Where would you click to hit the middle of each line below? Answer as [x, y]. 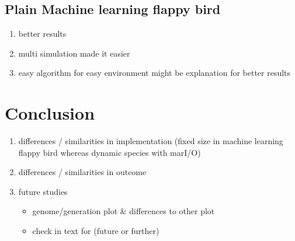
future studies [43, 191]
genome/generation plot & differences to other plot [124, 211]
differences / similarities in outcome [82, 172]
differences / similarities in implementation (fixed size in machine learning [151, 141]
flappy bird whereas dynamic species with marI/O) [110, 152]
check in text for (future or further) [96, 231]
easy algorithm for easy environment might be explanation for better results [155, 73]
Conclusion [50, 113]
